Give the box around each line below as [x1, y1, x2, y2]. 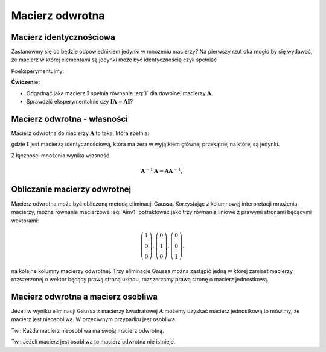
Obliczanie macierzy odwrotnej [11, 184, 132, 194]
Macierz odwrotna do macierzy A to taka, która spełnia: [11, 130, 150, 137]
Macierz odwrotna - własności [11, 113, 128, 124]
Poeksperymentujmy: [11, 67, 65, 75]
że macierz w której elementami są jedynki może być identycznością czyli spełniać [11, 56, 217, 63]
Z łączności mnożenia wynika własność [11, 151, 110, 159]
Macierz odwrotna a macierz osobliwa [11, 291, 158, 301]
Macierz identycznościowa [11, 32, 116, 42]
